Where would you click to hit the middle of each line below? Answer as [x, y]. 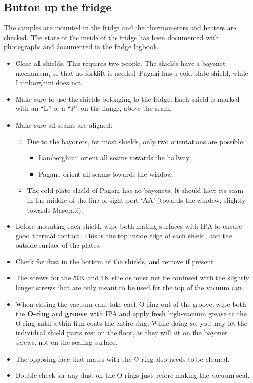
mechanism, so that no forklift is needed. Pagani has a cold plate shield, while [132, 73]
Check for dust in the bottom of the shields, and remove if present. [115, 261]
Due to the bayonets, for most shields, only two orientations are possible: [136, 141]
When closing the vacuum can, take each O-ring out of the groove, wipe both [131, 304]
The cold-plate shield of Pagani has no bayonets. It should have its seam [135, 190]
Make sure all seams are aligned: [64, 124]
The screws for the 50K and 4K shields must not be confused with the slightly [132, 278]
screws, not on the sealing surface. [66, 342]
